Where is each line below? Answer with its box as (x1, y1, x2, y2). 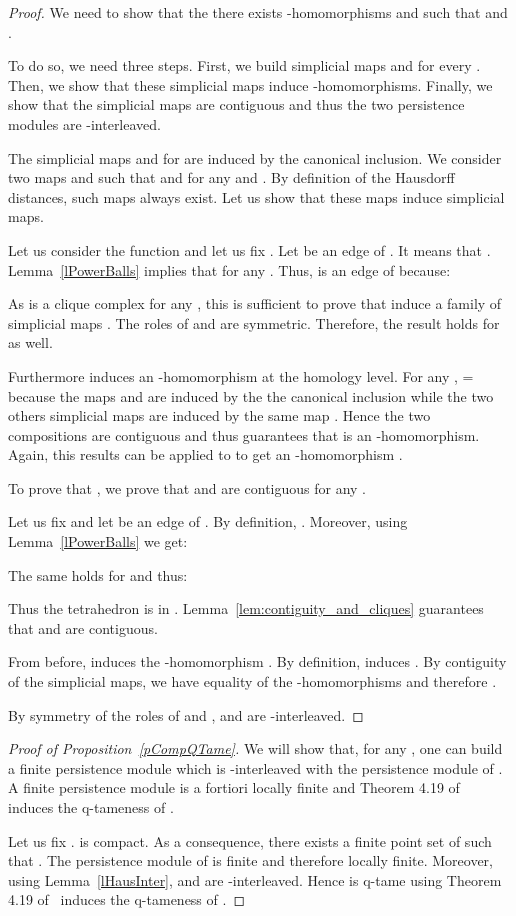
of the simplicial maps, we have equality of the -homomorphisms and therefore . (8, 671, 497, 692)
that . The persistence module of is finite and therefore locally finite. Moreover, (8, 850, 493, 871)
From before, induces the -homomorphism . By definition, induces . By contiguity (8, 651, 507, 672)
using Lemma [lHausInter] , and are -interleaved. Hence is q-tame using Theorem (8, 869, 502, 890)
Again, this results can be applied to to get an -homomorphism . (8, 444, 403, 465)
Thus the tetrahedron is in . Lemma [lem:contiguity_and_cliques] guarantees (8, 598, 484, 619)
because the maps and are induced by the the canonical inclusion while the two (8, 385, 494, 406)
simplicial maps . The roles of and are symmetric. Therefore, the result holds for (8, 312, 500, 333)
